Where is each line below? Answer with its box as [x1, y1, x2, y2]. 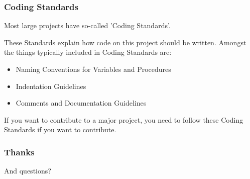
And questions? [4, 165, 51, 176]
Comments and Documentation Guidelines [16, 98, 147, 108]
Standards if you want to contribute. [4, 124, 116, 135]
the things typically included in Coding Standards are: [4, 47, 172, 57]
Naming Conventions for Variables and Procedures [16, 64, 171, 74]
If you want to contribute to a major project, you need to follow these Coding [4, 114, 243, 125]
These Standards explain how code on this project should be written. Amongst [4, 37, 246, 47]
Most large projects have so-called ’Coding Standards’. [4, 20, 171, 31]
